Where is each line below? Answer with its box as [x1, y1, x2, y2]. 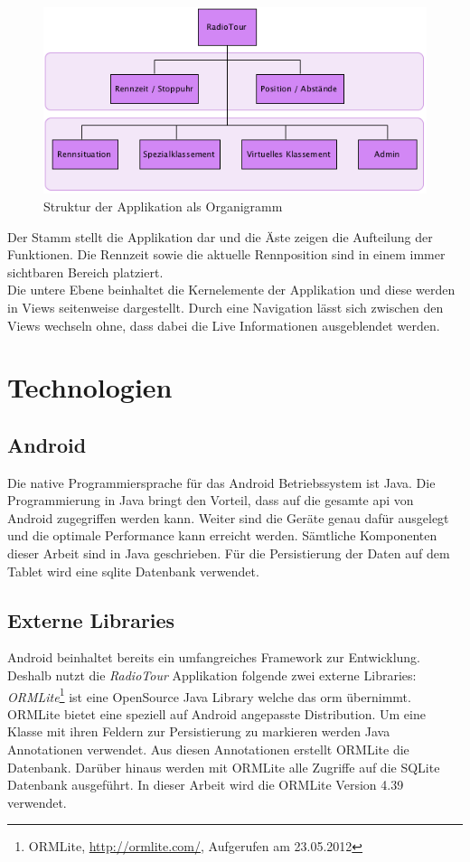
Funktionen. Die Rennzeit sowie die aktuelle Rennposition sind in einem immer [7, 245, 446, 264]
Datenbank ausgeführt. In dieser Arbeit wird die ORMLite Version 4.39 [7, 775, 404, 794]
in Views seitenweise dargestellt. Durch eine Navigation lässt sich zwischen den [7, 297, 444, 316]
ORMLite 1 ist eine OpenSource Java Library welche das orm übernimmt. [7, 684, 411, 706]
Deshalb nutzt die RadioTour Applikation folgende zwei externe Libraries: [7, 666, 417, 685]
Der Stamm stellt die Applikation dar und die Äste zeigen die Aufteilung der [7, 227, 433, 246]
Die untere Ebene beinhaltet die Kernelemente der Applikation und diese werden [7, 280, 456, 299]
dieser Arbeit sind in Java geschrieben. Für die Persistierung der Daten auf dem [7, 544, 450, 563]
